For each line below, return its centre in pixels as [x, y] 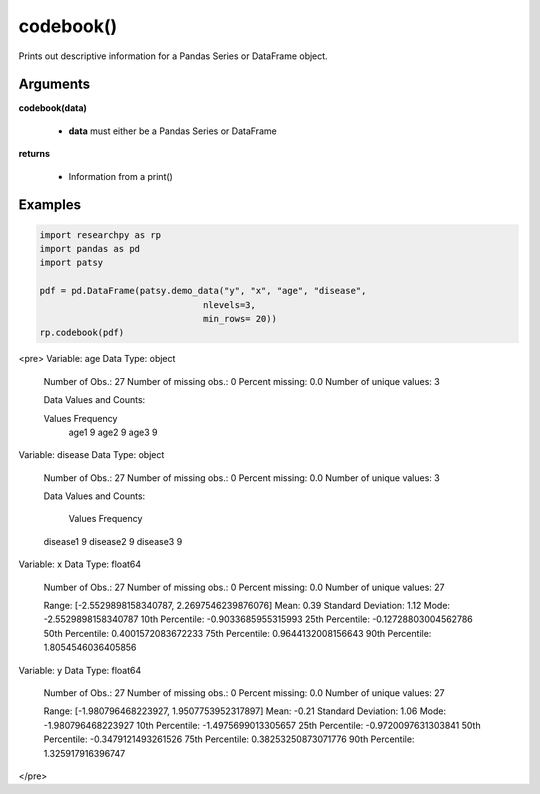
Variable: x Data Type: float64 [80, 564]
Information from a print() [121, 176]
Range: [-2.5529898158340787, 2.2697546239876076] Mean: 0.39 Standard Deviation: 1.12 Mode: [246, 606]
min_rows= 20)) [239, 318]
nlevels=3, [229, 304]
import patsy [71, 263]
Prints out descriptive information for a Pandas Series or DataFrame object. [173, 56]
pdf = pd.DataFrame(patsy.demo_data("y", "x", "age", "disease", [203, 291]
